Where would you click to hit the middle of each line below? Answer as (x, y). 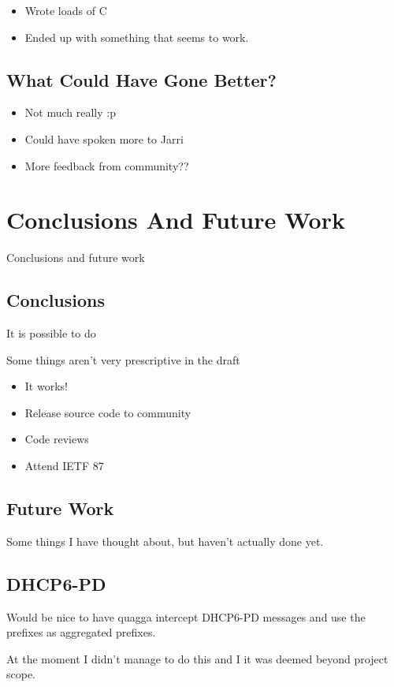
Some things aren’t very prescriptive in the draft (123, 359)
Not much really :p (70, 112)
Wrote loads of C (66, 10)
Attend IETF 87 (64, 466)
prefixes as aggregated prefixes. (81, 632)
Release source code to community (108, 412)
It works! (46, 386)
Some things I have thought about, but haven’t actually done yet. (165, 541)
